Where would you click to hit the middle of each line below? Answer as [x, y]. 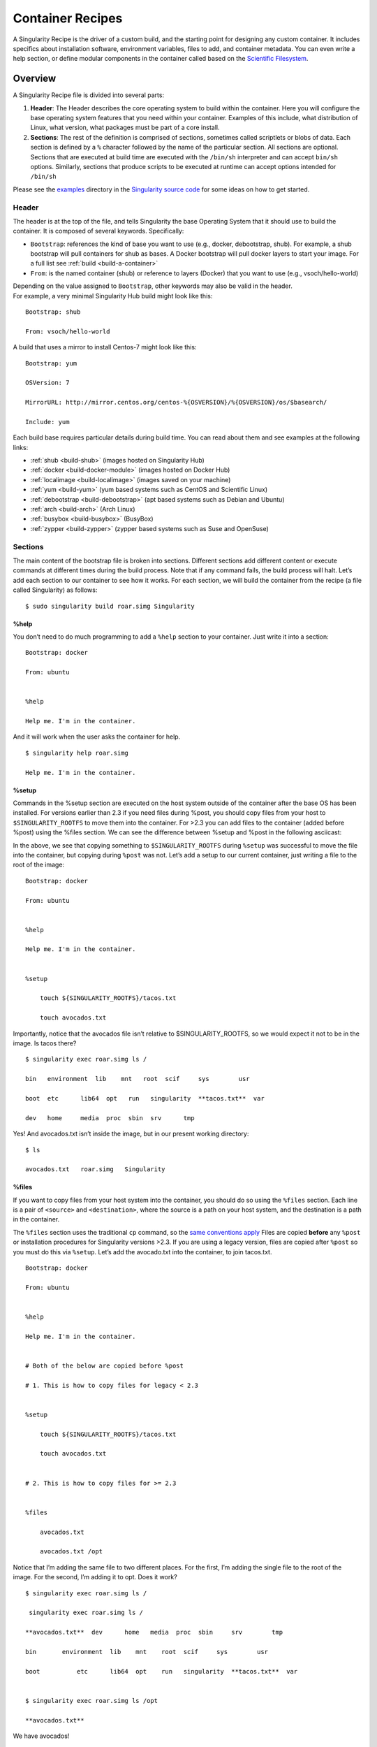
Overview [35, 79]
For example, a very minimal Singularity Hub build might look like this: [113, 296]
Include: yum [47, 422]
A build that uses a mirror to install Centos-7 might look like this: [105, 347]
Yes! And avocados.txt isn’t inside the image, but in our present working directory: [131, 1134]
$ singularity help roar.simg [77, 753]
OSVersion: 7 [47, 383]
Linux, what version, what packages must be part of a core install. [125, 128]
